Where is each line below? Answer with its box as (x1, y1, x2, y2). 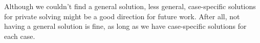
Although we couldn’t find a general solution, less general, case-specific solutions (4, 1, 256, 11)
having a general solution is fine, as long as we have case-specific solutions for (4, 21, 247, 31)
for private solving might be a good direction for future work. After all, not (4, 11, 240, 21)
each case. (4, 30, 35, 41)
